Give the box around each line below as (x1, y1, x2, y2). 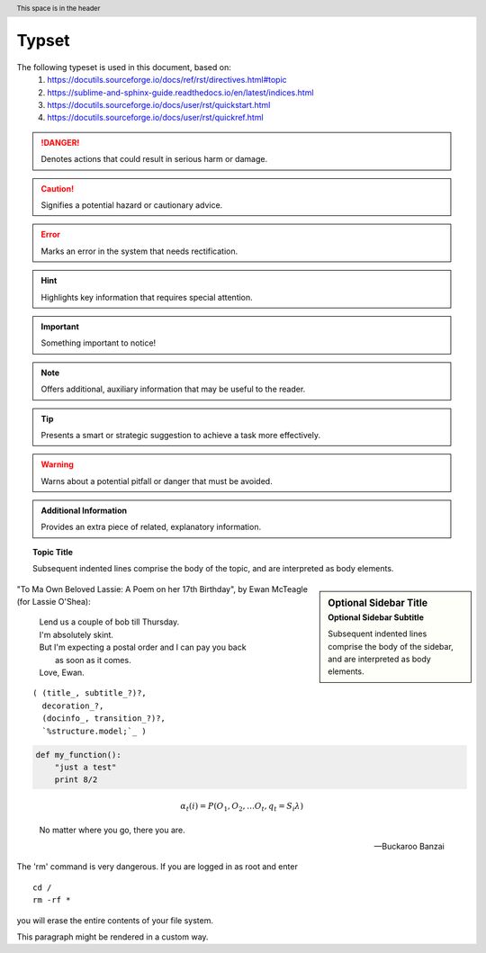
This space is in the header (16, 4, 101, 13)
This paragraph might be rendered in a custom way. (16, 931, 209, 942)
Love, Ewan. (39, 667, 85, 678)
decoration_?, (41, 700, 104, 711)
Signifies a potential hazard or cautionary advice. (40, 200, 223, 211)
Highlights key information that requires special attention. (40, 292, 254, 302)
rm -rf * (32, 895, 71, 905)
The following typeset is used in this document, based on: (16, 61, 231, 72)
